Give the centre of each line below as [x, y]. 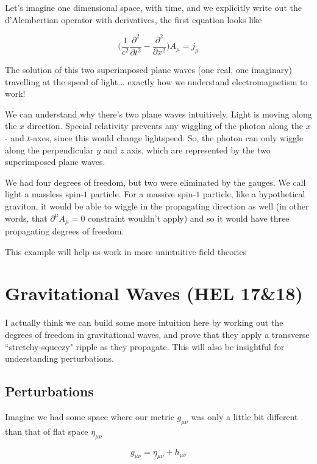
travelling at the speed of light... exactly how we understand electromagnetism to [156, 81]
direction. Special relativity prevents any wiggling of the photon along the [165, 126]
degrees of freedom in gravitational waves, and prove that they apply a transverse [157, 334]
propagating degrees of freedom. [65, 231]
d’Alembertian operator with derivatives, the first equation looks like [134, 19]
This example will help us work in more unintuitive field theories [126, 251]
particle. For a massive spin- [143, 194]
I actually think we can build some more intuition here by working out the [144, 322]
